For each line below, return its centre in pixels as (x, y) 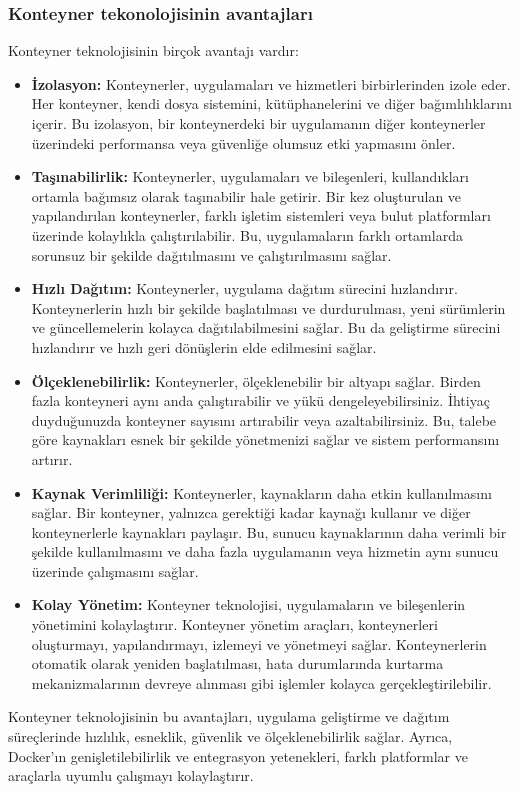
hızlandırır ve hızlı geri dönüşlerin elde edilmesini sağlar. (204, 346)
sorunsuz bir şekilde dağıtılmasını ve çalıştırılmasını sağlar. (211, 254)
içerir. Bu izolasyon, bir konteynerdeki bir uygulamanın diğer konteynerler (258, 123)
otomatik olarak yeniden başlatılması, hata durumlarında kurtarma (237, 663)
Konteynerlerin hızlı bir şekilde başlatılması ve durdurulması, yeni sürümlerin (268, 307)
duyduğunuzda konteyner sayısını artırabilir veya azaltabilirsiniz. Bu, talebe (264, 419)
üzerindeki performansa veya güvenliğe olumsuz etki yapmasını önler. (243, 142)
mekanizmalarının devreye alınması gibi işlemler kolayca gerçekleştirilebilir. (261, 682)
